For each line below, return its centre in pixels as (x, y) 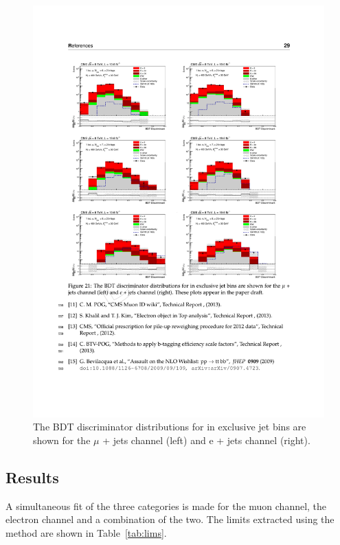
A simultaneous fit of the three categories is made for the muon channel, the (166, 506)
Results (32, 477)
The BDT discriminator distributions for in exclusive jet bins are (170, 427)
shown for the (62, 440)
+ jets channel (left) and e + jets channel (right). (206, 440)
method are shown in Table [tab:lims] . (86, 532)
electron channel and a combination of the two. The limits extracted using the (170, 519)
